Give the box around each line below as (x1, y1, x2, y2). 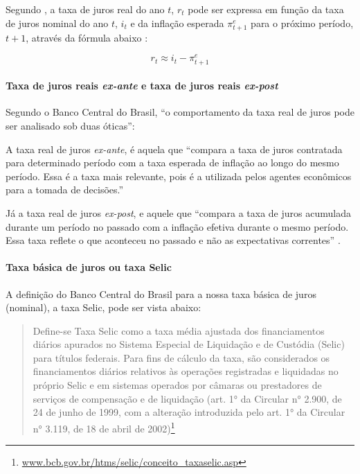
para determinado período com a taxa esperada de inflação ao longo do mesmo (6, 155, 339, 170)
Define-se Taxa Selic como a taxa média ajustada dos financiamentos (33, 323, 325, 337)
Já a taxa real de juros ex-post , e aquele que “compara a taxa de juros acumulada (6, 205, 351, 220)
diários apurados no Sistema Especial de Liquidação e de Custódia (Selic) (33, 337, 345, 351)
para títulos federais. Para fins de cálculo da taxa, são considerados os (33, 350, 330, 365)
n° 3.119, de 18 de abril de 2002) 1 (33, 419, 175, 435)
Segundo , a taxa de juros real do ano (6, 2, 165, 16)
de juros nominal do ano (6, 15, 109, 30)
